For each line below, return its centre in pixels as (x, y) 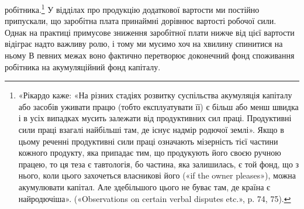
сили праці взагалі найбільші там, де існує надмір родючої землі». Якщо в (151, 129)
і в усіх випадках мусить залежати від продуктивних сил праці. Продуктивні (155, 118)
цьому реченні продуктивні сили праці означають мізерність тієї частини (148, 141)
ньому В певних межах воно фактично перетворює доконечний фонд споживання (150, 55)
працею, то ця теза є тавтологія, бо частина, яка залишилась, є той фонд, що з (159, 164)
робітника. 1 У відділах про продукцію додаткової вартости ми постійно (132, 8)
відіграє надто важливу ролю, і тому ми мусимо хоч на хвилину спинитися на (144, 44)
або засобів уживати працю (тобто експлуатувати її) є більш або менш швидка (158, 106)
